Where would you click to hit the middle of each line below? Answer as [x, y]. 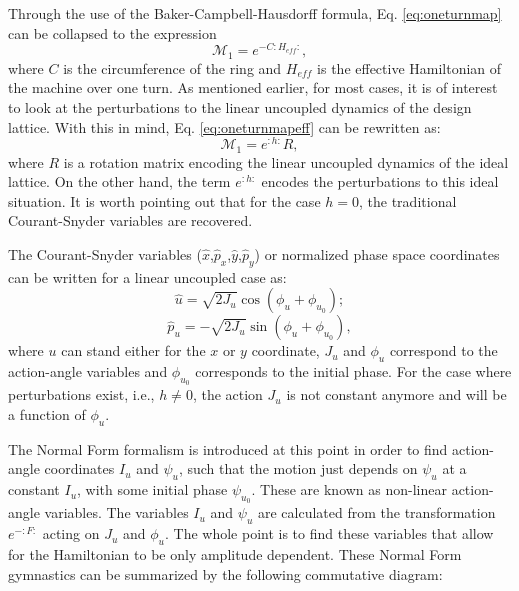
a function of [47, 413]
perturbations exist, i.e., [81, 394]
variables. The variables [116, 512]
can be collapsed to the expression [112, 32]
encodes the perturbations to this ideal [380, 181]
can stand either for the [133, 350]
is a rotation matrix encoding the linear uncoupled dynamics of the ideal [286, 161]
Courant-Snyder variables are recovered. [130, 220]
